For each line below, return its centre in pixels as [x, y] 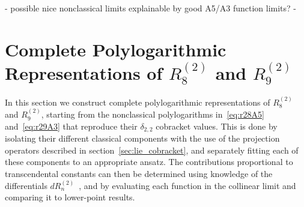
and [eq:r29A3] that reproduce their [71, 126]
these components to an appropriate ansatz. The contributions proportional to [149, 162]
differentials [26, 185]
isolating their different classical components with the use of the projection [142, 138]
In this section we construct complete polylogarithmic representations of [138, 102]
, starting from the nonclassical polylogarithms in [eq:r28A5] [153, 114]
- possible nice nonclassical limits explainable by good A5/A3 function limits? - [151, 8]
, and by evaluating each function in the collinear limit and [187, 185]
